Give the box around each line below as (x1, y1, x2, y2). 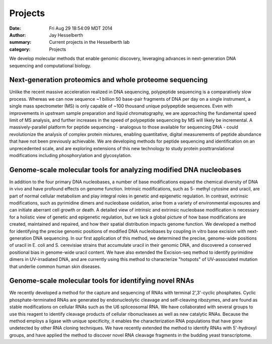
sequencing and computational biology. (9, 62, 92, 68)
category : (9, 46, 31, 52)
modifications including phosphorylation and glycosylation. (9, 152, 132, 158)
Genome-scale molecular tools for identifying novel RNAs (9, 277, 194, 285)
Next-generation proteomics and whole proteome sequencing (9, 76, 208, 84)
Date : (9, 25, 21, 31)
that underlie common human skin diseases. (9, 263, 101, 269)
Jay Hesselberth (49, 32, 83, 38)
